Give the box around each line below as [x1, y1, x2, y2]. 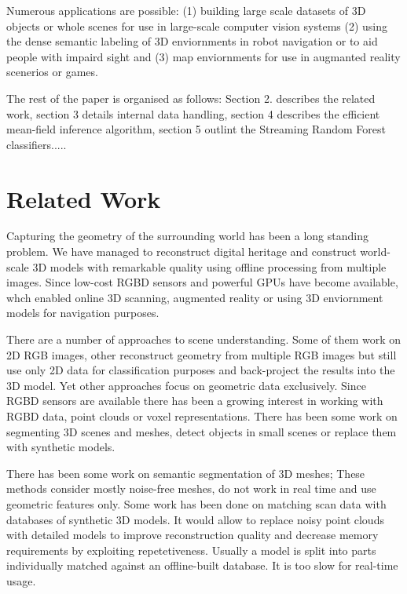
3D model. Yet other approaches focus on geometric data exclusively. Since [6, 377, 366, 393]
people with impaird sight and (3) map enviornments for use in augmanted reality [6, 48, 401, 64]
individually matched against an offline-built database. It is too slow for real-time [6, 557, 398, 574]
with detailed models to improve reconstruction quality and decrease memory [6, 527, 379, 543]
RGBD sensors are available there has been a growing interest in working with [6, 392, 383, 409]
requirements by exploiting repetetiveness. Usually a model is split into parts [6, 541, 376, 558]
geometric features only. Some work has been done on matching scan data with [6, 495, 387, 512]
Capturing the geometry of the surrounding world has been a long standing [6, 228, 368, 244]
